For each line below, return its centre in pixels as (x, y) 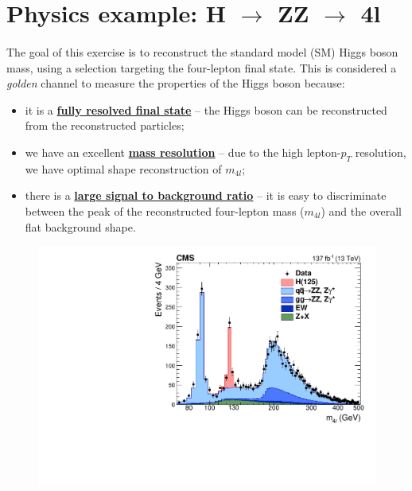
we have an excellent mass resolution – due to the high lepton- (183, 152)
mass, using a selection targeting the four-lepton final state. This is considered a (202, 67)
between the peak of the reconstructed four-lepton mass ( (165, 210)
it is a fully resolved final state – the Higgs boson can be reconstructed (206, 109)
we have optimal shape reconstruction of (123, 168)
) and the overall (361, 210)
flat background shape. (80, 226)
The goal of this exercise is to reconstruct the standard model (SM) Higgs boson (202, 51)
